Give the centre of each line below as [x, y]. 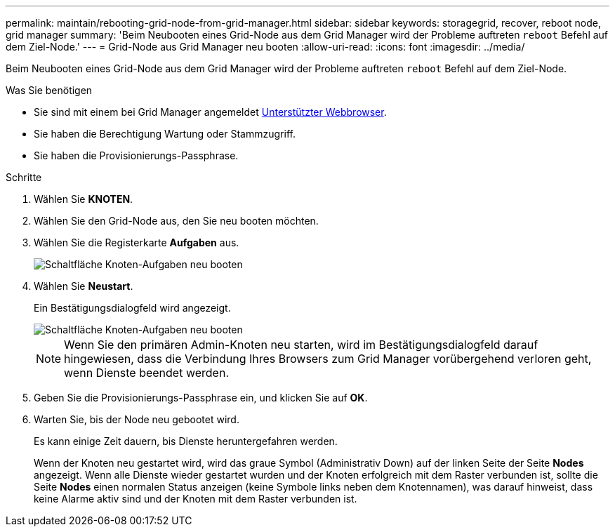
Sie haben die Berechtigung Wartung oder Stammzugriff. [165, 134]
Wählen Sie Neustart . [84, 286]
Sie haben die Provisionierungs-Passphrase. [136, 155]
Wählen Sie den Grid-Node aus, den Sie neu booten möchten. [176, 221]
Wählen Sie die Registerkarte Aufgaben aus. [137, 242]
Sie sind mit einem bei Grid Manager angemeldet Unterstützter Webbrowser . [210, 112]
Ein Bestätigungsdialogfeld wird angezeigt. [132, 308]
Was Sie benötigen [49, 90]
